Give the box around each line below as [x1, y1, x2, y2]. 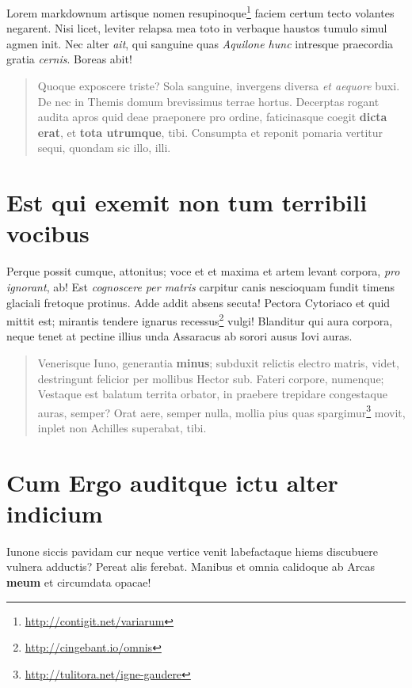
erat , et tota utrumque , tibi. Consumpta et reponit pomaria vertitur [37, 124, 383, 140]
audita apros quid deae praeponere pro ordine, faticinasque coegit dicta [37, 108, 387, 125]
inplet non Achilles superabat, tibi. [37, 419, 207, 435]
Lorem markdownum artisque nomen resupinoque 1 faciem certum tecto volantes [6, 2, 395, 21]
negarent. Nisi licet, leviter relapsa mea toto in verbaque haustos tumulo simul [6, 20, 387, 36]
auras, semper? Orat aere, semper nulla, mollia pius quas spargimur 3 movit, [37, 401, 406, 420]
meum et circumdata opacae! [6, 574, 151, 591]
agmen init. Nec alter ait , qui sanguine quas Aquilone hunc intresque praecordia [6, 35, 394, 51]
